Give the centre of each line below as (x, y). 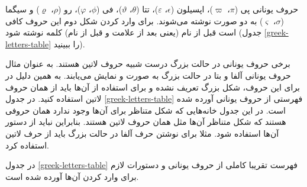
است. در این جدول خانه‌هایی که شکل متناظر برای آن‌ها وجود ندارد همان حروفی (146, 110)
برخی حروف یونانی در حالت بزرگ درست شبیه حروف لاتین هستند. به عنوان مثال (148, 64)
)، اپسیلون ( (192, 9)
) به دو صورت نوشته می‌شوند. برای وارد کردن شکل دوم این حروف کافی (134, 20)
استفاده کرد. (27, 145)
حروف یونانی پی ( (266, 9)
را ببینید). (69, 43)
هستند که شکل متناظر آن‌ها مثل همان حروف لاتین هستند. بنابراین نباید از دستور (146, 122)
